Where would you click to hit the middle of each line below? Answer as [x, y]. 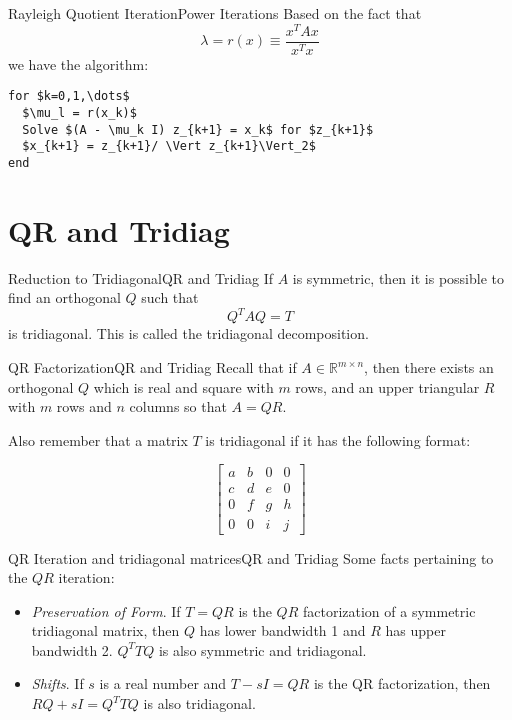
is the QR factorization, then [402, 683]
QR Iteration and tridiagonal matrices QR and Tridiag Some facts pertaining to [251, 557]
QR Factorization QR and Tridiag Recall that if [152, 367]
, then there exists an [429, 367]
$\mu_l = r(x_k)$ [79, 112]
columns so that [178, 406]
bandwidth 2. [72, 649]
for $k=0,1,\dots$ [69, 96]
